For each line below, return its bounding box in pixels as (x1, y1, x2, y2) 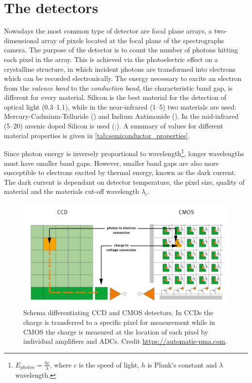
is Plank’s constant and (147, 359, 217, 369)
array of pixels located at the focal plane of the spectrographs (41, 35, 224, 45)
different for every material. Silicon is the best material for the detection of (4, 92, 226, 102)
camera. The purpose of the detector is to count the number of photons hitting (4, 45, 238, 55)
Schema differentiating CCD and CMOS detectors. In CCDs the (23, 307, 214, 318)
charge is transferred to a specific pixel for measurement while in (23, 317, 215, 327)
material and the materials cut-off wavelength (4, 186, 139, 196)
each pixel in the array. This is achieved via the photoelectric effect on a (4, 54, 218, 64)
